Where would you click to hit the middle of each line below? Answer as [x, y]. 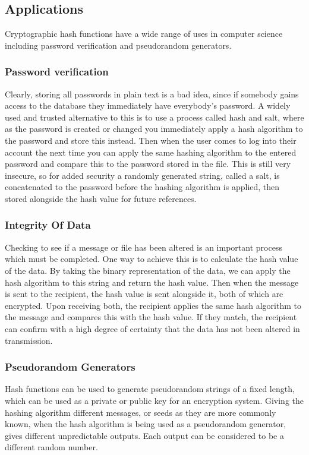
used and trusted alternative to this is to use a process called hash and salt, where [154, 117]
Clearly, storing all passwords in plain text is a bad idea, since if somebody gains [152, 94]
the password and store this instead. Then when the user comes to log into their [151, 140]
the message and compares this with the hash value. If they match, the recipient [151, 317]
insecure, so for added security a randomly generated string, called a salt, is [142, 175]
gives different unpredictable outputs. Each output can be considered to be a [144, 435]
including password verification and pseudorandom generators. [118, 45]
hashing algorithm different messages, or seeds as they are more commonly [141, 412]
